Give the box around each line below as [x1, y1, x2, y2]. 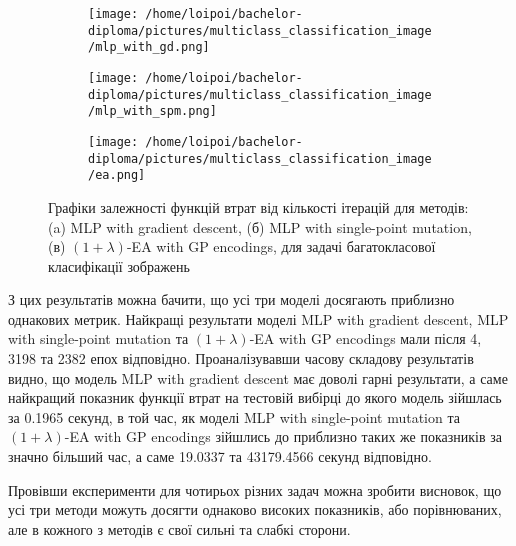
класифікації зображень [48, 255, 190, 276]
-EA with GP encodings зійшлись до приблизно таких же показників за [64, 426, 502, 447]
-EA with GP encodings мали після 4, [249, 328, 482, 349]
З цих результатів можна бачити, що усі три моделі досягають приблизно [8, 289, 455, 310]
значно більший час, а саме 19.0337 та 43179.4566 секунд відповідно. [8, 446, 432, 467]
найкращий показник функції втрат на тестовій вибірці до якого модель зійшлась [8, 387, 502, 408]
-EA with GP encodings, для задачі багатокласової [126, 236, 436, 257]
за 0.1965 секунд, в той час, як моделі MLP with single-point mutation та [8, 406, 460, 427]
